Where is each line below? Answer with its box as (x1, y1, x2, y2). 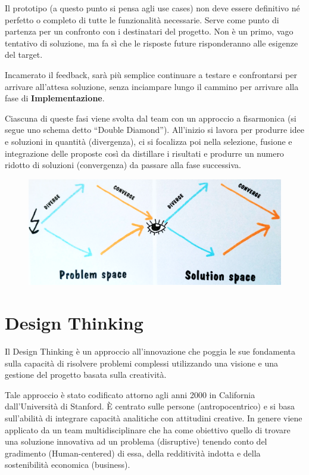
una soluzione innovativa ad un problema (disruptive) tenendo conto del (5, 435, 267, 448)
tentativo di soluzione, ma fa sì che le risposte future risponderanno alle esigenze (5, 36, 298, 49)
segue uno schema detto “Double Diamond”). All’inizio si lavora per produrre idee (5, 123, 304, 136)
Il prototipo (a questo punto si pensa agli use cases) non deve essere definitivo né (5, 2, 300, 14)
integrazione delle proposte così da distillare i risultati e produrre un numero (5, 147, 284, 159)
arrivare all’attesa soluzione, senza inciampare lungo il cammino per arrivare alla (5, 80, 299, 92)
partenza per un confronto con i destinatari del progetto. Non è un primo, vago (5, 25, 294, 38)
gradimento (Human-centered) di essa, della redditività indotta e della (5, 446, 261, 459)
